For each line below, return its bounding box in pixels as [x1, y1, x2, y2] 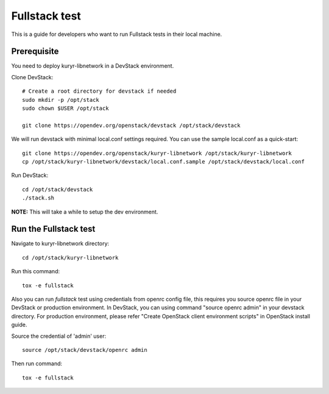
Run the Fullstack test [11, 224, 96, 234]
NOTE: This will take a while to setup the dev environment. [11, 208, 158, 215]
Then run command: [11, 360, 63, 367]
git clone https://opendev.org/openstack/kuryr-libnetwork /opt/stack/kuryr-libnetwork [22, 149, 292, 157]
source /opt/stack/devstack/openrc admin [22, 346, 147, 353]
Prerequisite [11, 46, 59, 57]
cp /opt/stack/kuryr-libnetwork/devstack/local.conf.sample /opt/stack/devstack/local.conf [22, 158, 305, 165]
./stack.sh [22, 195, 55, 201]
